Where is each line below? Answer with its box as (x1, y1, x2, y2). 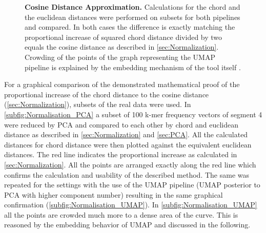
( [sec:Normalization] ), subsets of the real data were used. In (4, 99, 191, 110)
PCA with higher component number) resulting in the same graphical (4, 189, 223, 200)
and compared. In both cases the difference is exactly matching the (25, 22, 235, 32)
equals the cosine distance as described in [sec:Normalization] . (25, 41, 219, 52)
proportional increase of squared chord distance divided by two (25, 31, 222, 42)
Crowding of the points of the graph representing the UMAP (25, 51, 215, 62)
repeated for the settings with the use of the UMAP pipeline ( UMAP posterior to (4, 179, 260, 190)
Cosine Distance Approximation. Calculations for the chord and (25, 2, 240, 12)
